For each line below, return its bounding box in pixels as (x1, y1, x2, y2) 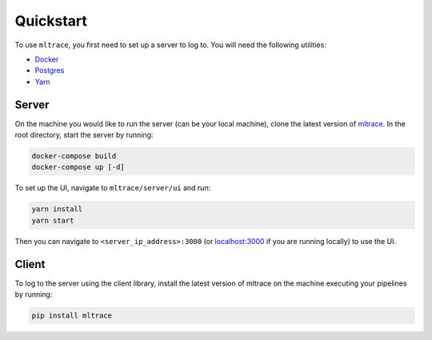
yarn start (31, 216, 74, 225)
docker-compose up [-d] (31, 162, 126, 172)
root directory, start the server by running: (14, 130, 154, 140)
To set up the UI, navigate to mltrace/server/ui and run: (14, 183, 211, 193)
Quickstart (14, 12, 88, 30)
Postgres (34, 66, 65, 75)
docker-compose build (31, 152, 117, 160)
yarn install (31, 205, 83, 214)
